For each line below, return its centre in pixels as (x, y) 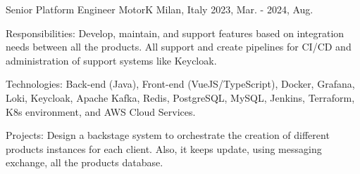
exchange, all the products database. (85, 162)
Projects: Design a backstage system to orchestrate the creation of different (168, 135)
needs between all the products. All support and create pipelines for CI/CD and (179, 47)
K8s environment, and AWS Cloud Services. (101, 111)
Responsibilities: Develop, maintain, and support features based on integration (175, 33)
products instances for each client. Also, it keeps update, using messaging (164, 148)
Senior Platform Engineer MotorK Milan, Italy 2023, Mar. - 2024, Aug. (160, 9)
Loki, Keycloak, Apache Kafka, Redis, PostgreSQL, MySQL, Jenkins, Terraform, (180, 97)
